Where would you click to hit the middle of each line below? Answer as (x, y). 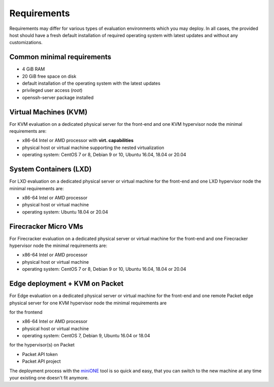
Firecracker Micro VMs (46, 226)
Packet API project (41, 361)
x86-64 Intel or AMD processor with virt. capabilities (78, 140)
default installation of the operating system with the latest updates (91, 83)
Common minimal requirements (60, 57)
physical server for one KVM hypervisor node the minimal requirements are (88, 303)
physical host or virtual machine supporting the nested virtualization (93, 148)
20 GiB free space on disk (49, 76)
